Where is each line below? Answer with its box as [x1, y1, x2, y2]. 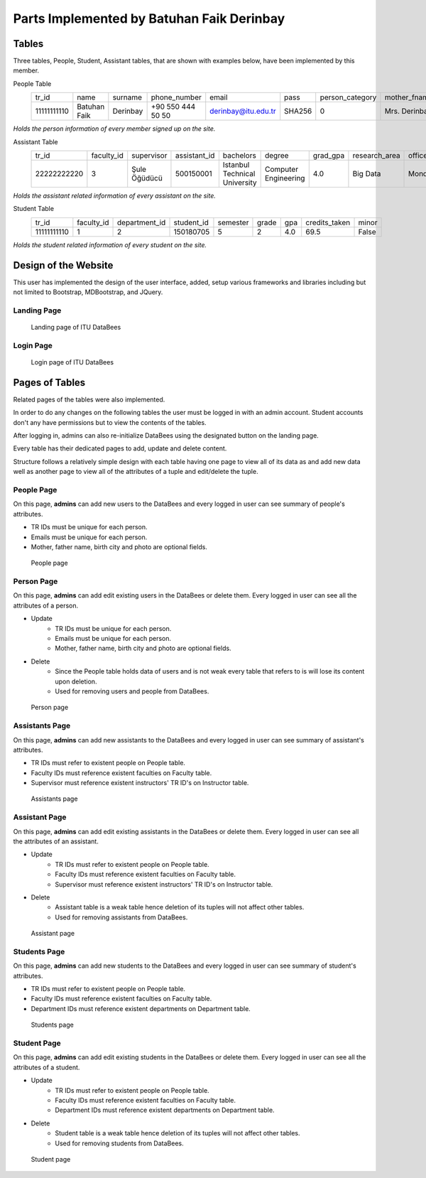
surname [112, 92, 142, 102]
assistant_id [175, 151, 215, 161]
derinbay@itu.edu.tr [209, 107, 276, 117]
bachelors [222, 151, 257, 161]
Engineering [264, 173, 305, 183]
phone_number [151, 92, 202, 102]
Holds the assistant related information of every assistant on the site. [13, 192, 217, 200]
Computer [264, 164, 298, 174]
